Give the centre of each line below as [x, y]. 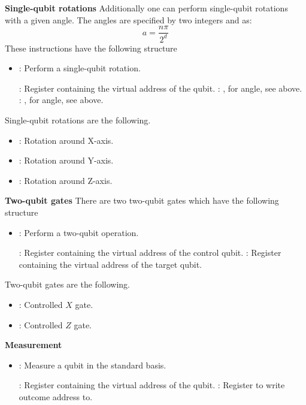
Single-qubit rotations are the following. [78, 120]
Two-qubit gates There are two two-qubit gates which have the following [142, 200]
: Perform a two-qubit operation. [79, 232]
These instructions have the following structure [91, 48]
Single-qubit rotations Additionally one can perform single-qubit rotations [146, 8]
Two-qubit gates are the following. [67, 284]
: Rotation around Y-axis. [66, 160]
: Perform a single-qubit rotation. [80, 68]
